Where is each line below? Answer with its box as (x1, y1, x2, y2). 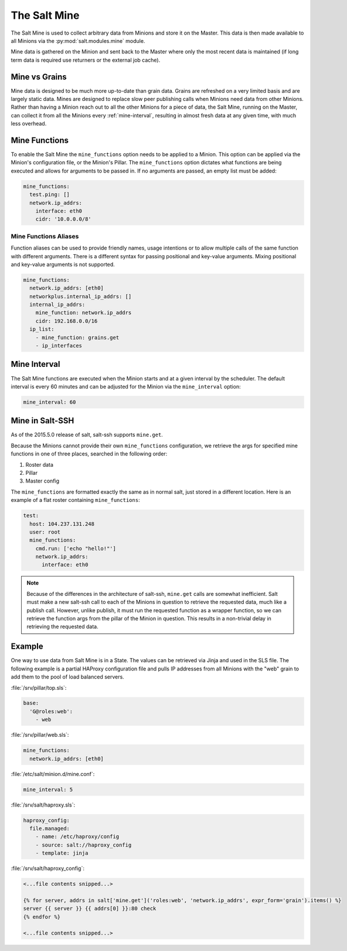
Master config (25, 477, 60, 484)
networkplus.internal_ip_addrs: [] (29, 293, 132, 299)
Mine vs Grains (11, 72, 67, 82)
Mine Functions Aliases (11, 232, 79, 240)
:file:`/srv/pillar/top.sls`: (11, 684, 67, 691)
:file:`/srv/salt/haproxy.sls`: (11, 801, 76, 808)
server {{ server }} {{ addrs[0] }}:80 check (23, 905, 157, 912)
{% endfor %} (23, 913, 61, 920)
